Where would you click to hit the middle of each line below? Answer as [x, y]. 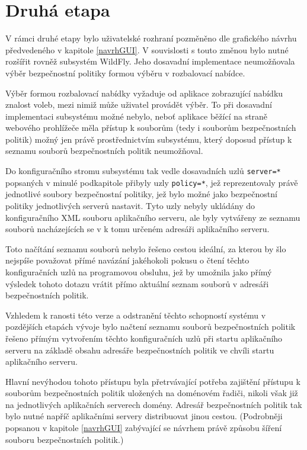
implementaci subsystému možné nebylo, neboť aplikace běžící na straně [137, 116]
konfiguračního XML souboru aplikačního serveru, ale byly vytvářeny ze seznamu [153, 217]
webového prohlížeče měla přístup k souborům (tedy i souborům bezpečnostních [151, 128]
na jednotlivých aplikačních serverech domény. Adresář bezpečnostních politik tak [154, 404]
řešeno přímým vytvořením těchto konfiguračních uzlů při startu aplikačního [144, 338]
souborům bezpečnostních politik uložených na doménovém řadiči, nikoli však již [152, 393]
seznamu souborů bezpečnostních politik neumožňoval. [104, 151]
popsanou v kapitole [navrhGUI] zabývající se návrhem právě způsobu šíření [144, 428]
